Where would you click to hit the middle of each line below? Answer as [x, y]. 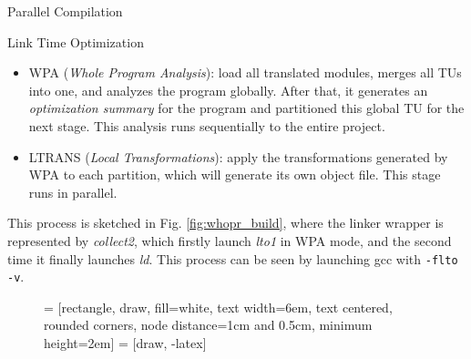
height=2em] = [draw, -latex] [125, 343]
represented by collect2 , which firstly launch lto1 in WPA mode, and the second [230, 240]
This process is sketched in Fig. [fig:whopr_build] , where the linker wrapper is [225, 223]
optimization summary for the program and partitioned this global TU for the [246, 108]
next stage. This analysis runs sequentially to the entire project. [207, 125]
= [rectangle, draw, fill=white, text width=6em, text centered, [218, 307]
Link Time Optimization [76, 41]
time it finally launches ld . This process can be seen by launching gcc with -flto [233, 258]
